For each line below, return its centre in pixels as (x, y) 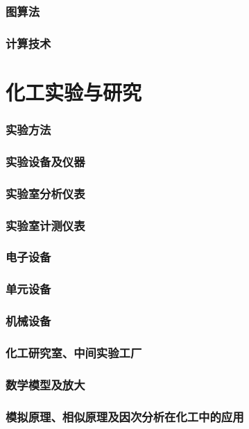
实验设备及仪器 (45, 161)
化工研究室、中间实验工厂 (74, 352)
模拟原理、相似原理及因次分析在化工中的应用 (125, 416)
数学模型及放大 (45, 384)
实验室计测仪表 (45, 225)
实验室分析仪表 (45, 193)
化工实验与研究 (74, 91)
